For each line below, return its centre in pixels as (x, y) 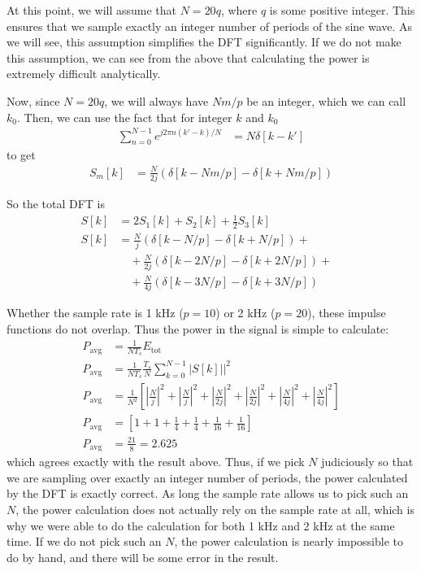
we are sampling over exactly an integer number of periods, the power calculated (207, 477)
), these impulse (347, 313)
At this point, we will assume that (92, 10)
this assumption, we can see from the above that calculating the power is (188, 57)
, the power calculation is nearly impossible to (289, 541)
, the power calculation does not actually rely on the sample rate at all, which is (215, 510)
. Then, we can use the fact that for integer (124, 117)
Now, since (33, 100)
